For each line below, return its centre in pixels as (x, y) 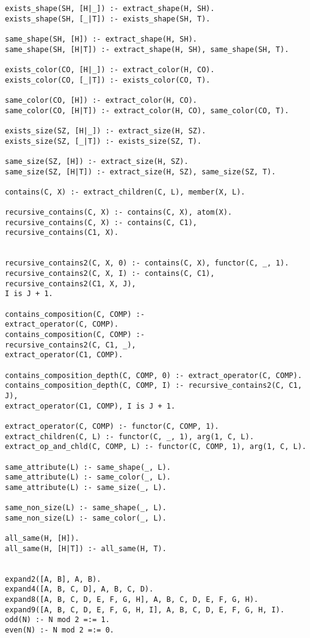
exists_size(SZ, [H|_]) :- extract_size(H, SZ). (106, 131)
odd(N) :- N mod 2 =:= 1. (57, 620)
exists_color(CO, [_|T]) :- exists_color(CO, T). (108, 80)
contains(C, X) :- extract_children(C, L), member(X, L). (125, 192)
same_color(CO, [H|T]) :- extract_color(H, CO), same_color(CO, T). (147, 110)
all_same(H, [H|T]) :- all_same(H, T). (86, 548)
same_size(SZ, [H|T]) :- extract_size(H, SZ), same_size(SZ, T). (140, 172)
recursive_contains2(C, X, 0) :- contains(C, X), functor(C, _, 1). (147, 263)
